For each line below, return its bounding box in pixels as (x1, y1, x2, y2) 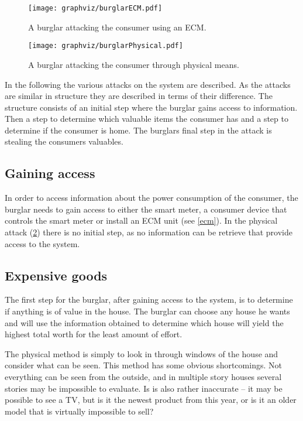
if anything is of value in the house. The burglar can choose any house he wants (5, 305, 290, 317)
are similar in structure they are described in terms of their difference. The (5, 90, 273, 102)
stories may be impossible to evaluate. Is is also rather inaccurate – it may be (5, 382, 283, 394)
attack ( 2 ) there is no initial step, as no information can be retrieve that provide (5, 226, 292, 238)
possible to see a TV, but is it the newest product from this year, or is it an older (5, 393, 297, 406)
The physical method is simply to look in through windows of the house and (5, 347, 278, 360)
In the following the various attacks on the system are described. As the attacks (5, 78, 291, 90)
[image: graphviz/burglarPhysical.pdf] (28, 42, 183, 50)
